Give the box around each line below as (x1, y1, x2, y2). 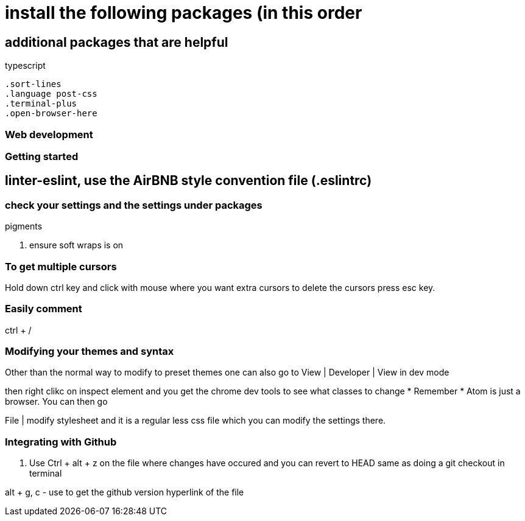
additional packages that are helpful (5, 34, 228, 50)
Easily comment (5, 302, 82, 315)
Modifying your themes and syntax (5, 345, 174, 358)
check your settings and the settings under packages (5, 198, 262, 211)
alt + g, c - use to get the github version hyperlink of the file (5, 487, 244, 498)
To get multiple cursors (5, 260, 117, 273)
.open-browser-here (5, 108, 97, 119)
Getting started (5, 150, 79, 163)
